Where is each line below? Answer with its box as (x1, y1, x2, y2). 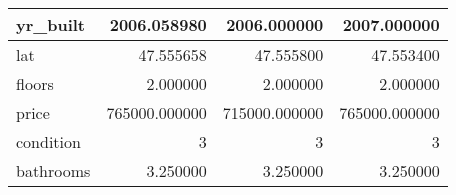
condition (16, 130, 81, 153)
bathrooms (16, 159, 91, 182)
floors (16, 72, 54, 95)
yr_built (16, 13, 86, 36)
